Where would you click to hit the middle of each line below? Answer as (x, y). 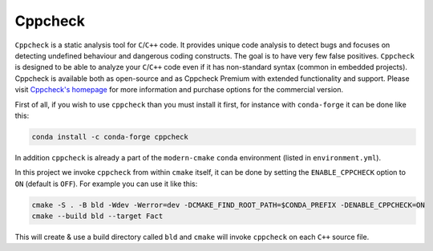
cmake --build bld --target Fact (97, 216)
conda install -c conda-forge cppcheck (110, 137)
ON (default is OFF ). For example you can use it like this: (106, 184)
